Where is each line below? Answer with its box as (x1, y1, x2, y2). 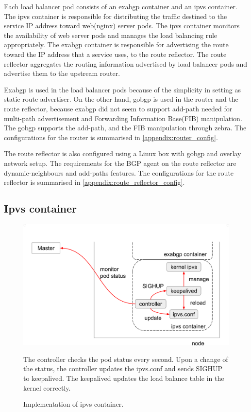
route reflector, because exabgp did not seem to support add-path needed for (4, 103, 233, 113)
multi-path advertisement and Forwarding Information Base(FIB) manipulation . (4, 113, 242, 123)
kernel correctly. (23, 382, 71, 393)
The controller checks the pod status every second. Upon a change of (23, 354, 228, 364)
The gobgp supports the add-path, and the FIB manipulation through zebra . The (4, 123, 247, 133)
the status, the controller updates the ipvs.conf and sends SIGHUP (23, 363, 222, 374)
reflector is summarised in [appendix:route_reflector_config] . (4, 177, 185, 187)
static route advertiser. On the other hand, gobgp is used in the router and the (4, 94, 238, 104)
